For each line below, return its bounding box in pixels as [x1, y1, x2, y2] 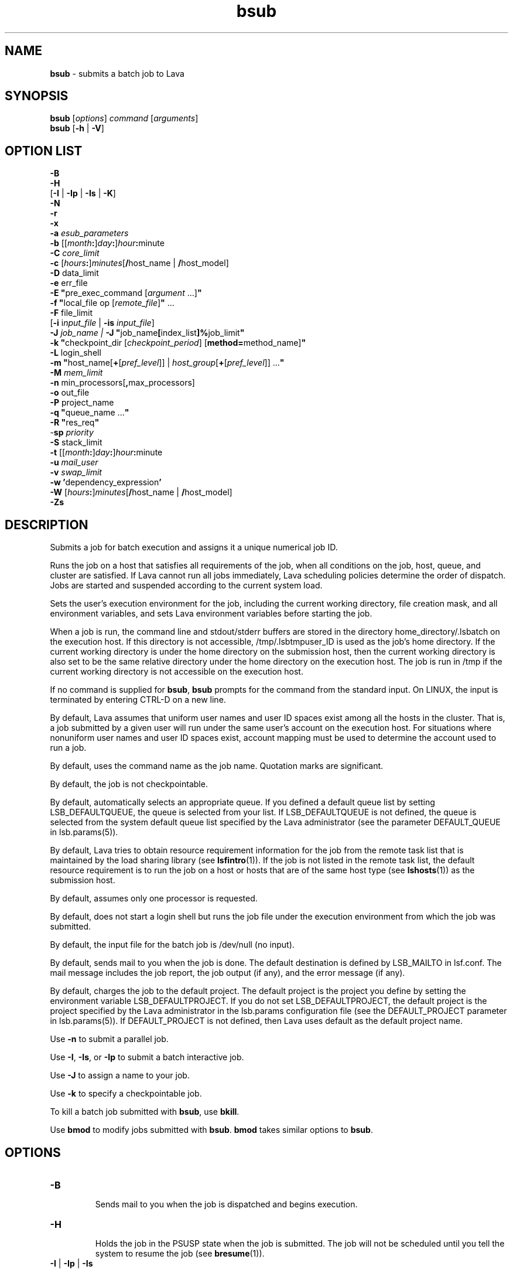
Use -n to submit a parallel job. [50, 1034, 169, 1044]
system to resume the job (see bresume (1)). [95, 1248, 265, 1258]
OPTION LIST [5, 143, 83, 158]
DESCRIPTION [5, 517, 88, 532]
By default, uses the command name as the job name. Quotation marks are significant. [50, 761, 384, 771]
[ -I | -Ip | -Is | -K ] [50, 188, 116, 199]
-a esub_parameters [50, 228, 129, 239]
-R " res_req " [50, 417, 100, 428]
